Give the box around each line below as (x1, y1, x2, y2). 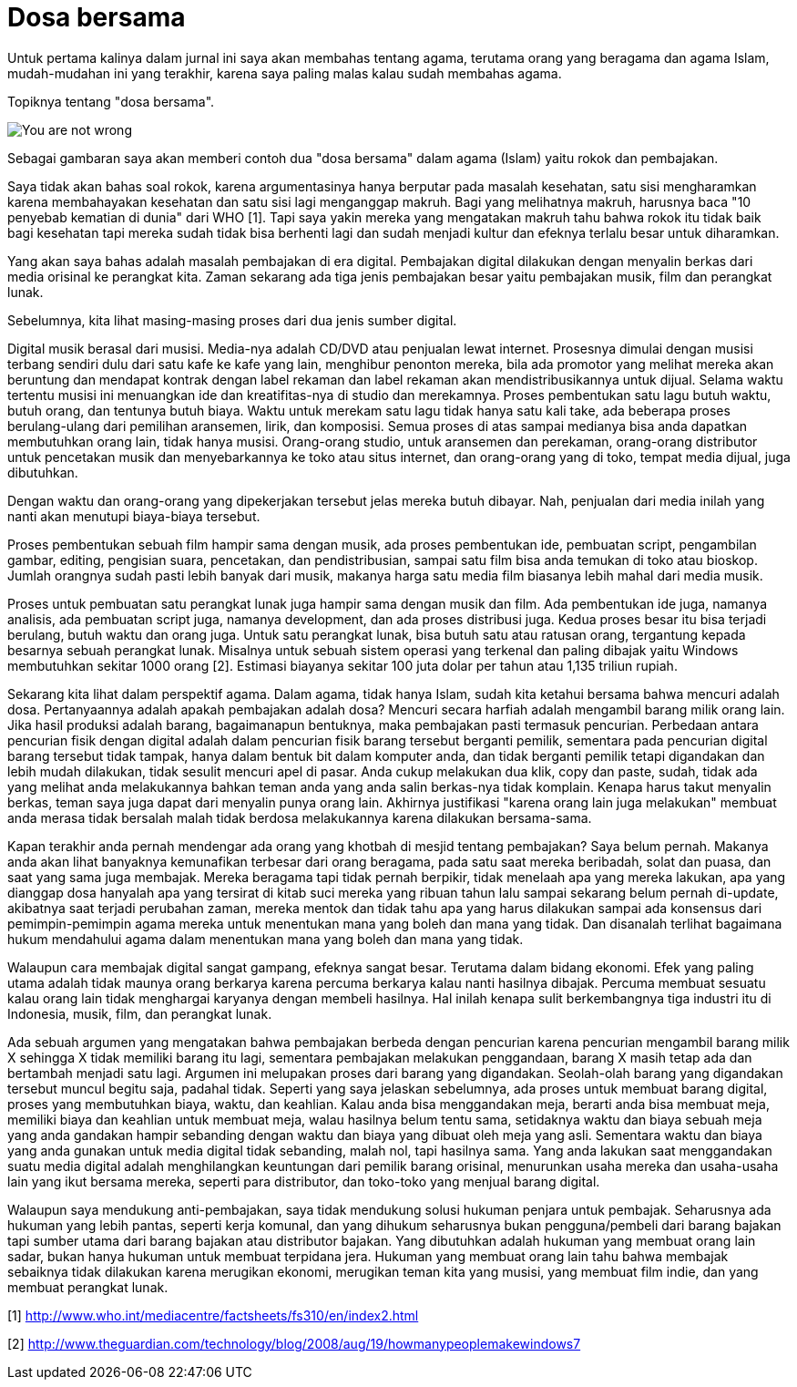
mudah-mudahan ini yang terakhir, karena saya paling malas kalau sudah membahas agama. (7, 65, 562, 81)
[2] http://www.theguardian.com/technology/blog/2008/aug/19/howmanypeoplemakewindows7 (7, 1335, 581, 1351)
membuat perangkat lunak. (7, 1279, 169, 1295)
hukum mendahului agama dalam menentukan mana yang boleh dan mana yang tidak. (7, 930, 524, 947)
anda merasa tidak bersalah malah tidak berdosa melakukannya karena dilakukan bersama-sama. (7, 809, 592, 826)
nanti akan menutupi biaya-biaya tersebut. (7, 508, 261, 524)
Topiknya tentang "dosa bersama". (7, 93, 215, 109)
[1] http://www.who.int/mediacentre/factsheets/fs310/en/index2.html (7, 1307, 419, 1323)
